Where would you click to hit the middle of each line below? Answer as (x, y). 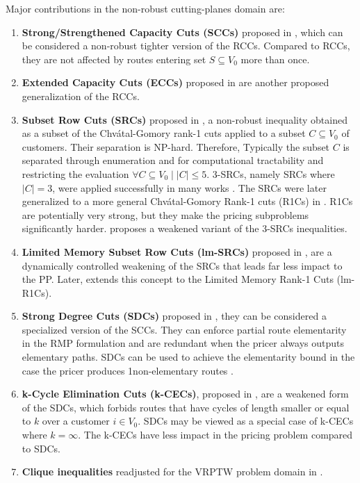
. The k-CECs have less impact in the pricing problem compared (215, 435)
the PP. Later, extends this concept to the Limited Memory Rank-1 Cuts (178, 279)
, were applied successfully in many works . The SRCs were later (189, 187)
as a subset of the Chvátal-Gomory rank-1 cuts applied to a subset (164, 133)
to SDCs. (41, 448)
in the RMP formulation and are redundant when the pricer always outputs (183, 343)
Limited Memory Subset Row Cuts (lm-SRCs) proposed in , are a (177, 251)
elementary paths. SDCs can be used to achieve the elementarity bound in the (188, 357)
